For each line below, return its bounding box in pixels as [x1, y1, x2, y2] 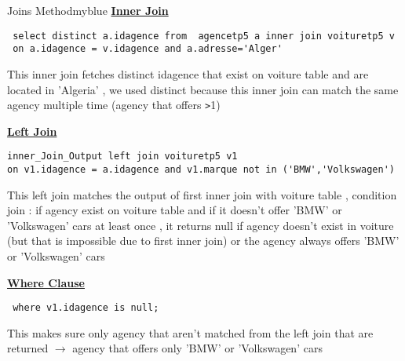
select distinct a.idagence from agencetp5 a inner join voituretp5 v [13, 30, 395, 42]
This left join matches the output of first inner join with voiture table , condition [7, 186, 397, 202]
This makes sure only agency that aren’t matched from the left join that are [7, 324, 374, 341]
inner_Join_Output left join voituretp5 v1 [7, 151, 238, 162]
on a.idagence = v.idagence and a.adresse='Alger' [13, 43, 283, 55]
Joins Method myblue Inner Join [7, 2, 169, 18]
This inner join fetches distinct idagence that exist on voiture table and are [7, 65, 369, 82]
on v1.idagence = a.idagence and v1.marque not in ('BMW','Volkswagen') [7, 164, 395, 175]
